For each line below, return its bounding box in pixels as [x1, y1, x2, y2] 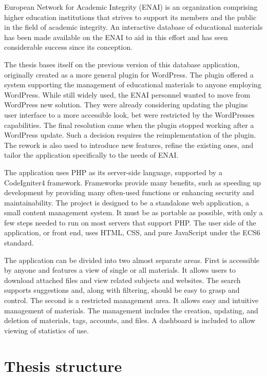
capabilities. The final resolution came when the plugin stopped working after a [4, 119, 254, 130]
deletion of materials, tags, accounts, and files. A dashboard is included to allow [4, 315, 255, 326]
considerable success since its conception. [4, 42, 133, 52]
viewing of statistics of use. [4, 325, 89, 335]
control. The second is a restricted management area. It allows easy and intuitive [4, 295, 259, 306]
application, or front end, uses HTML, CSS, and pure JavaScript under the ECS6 [4, 227, 260, 238]
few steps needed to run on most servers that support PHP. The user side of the [4, 217, 256, 228]
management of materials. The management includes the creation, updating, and [4, 305, 258, 315]
